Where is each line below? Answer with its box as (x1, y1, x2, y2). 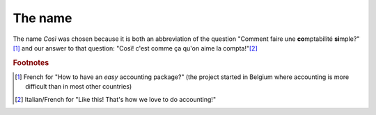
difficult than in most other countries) (25, 82, 132, 91)
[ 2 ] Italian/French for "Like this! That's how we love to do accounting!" (15, 95, 216, 103)
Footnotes (13, 57, 49, 67)
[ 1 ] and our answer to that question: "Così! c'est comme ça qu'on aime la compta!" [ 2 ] (13, 44, 258, 52)
